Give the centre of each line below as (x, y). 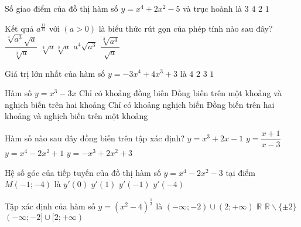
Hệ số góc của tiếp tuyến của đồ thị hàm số (83, 172)
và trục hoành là (213, 8)
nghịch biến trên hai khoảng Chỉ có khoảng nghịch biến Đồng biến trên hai (140, 104)
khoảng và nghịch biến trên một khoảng (76, 116)
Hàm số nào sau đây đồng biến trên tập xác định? (95, 138)
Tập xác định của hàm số (50, 206)
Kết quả (19, 28)
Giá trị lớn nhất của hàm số (55, 73)
